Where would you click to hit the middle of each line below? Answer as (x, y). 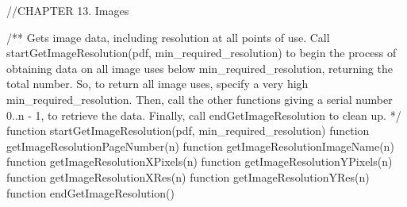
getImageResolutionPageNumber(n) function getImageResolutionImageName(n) (200, 146)
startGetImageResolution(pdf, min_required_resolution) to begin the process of (202, 53)
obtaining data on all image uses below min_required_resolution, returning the (200, 68)
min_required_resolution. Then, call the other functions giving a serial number (200, 99)
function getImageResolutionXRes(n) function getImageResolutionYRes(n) (188, 176)
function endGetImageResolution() (90, 192)
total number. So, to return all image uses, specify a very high (157, 84)
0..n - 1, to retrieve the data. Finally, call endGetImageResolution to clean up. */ (204, 115)
